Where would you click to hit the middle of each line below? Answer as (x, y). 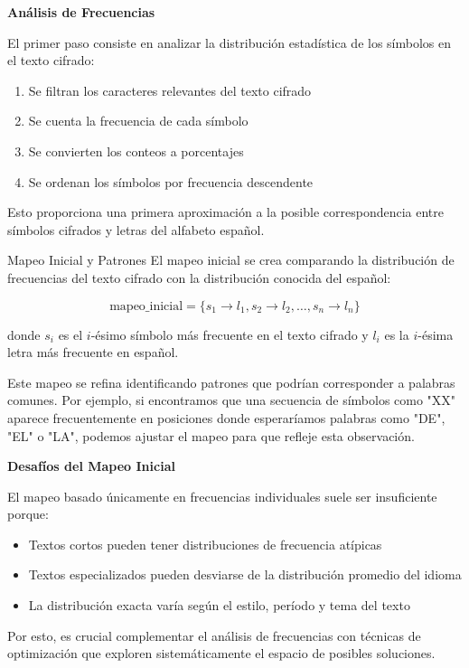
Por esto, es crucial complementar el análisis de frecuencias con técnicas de (214, 635)
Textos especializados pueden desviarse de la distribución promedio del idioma (245, 574)
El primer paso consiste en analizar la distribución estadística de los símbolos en (230, 42)
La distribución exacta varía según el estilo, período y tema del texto (219, 605)
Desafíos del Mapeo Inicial (91, 466)
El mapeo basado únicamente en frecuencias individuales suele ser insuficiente (222, 496)
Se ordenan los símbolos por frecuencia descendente (171, 181)
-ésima (436, 334)
